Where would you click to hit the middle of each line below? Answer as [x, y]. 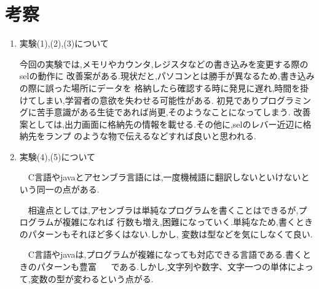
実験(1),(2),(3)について [64, 43]
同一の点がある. [68, 189]
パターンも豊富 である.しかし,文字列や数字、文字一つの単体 [162, 267]
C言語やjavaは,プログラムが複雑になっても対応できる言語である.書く [165, 254]
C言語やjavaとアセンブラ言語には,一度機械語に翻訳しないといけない [164, 177]
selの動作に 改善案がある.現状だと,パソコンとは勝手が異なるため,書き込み [167, 76]
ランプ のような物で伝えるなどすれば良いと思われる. [151, 136]
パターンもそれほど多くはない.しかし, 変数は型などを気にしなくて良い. [170, 233]
